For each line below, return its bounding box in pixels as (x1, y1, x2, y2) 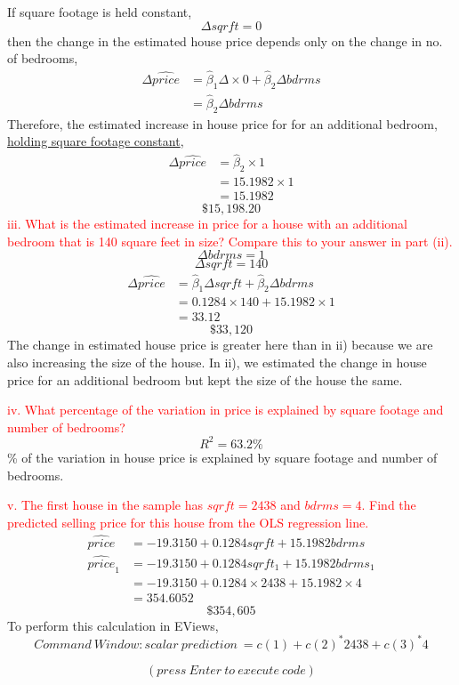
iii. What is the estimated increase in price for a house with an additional (7, 214, 407, 233)
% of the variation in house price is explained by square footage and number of (7, 447, 438, 466)
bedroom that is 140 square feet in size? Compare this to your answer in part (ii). (7, 231, 453, 250)
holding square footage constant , (7, 132, 184, 150)
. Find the (361, 496, 416, 514)
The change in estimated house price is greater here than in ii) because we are (7, 335, 433, 354)
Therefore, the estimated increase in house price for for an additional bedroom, (7, 114, 438, 133)
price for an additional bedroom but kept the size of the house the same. (7, 370, 403, 389)
